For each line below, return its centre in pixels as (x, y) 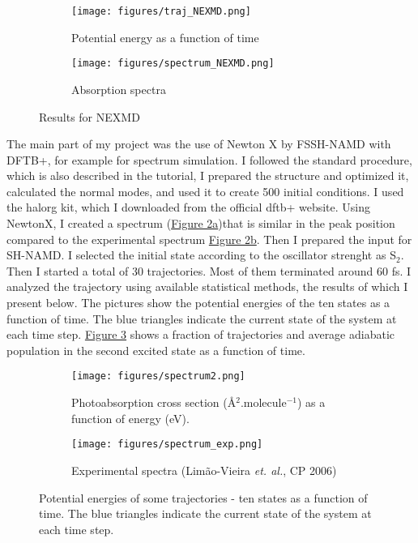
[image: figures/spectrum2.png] (158, 376)
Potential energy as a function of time (165, 37)
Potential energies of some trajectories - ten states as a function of (203, 497)
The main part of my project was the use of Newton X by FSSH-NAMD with (199, 144)
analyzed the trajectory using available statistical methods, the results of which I (207, 286)
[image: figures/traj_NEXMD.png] (161, 11)
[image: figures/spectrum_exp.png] (167, 445)
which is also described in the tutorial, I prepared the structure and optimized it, (208, 175)
